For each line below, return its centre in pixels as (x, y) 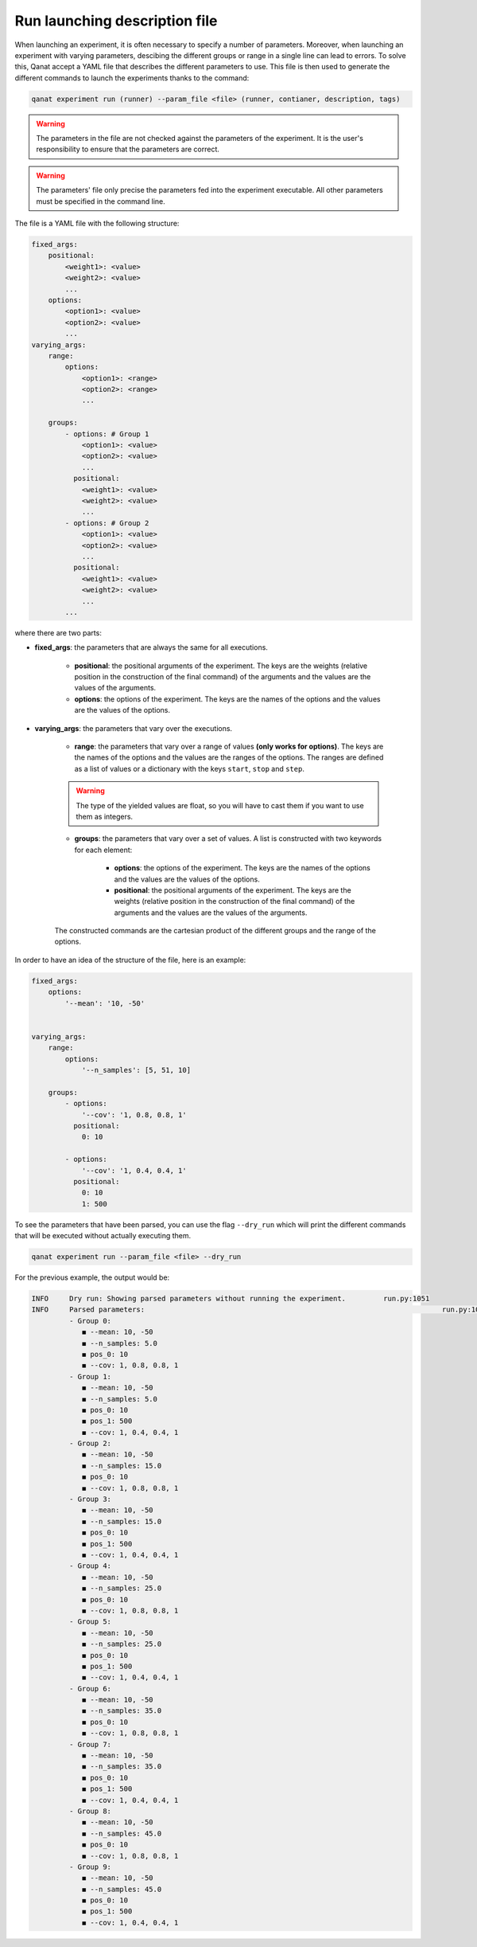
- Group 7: (90, 1744)
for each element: (103, 850)
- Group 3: (90, 1499)
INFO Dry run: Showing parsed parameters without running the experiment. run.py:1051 (231, 1298)
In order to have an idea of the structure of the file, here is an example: (130, 960)
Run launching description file (116, 21)
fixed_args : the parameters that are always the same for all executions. (151, 647)
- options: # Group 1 (107, 434)
